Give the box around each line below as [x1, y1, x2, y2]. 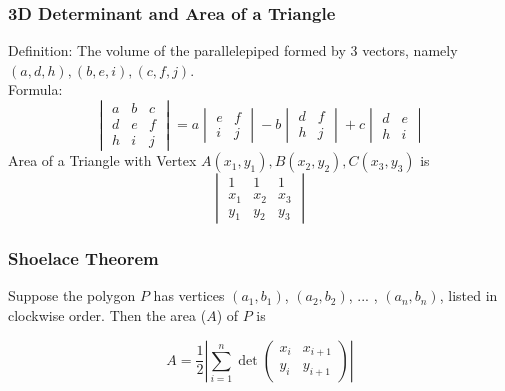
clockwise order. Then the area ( [8, 305, 207, 326]
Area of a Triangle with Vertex [8, 150, 197, 171]
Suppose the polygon [8, 285, 136, 306]
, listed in [439, 285, 498, 306]
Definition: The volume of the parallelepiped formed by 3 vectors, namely [8, 40, 458, 61]
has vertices [153, 285, 225, 306]
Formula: [8, 79, 63, 100]
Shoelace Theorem [8, 246, 159, 271]
